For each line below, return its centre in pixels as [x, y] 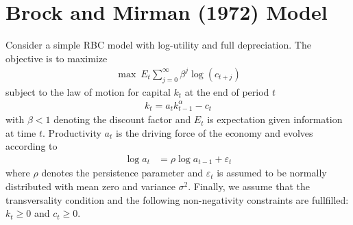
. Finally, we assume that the [249, 186]
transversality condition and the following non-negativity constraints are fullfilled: [177, 199]
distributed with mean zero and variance [90, 186]
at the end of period [227, 91]
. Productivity [72, 132]
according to [32, 146]
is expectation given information [275, 119]
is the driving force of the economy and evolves [214, 132]
